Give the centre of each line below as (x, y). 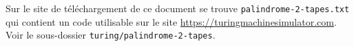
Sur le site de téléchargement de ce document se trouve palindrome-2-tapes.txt (178, 8)
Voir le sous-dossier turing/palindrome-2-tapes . (111, 35)
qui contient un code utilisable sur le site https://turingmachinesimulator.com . (171, 21)
